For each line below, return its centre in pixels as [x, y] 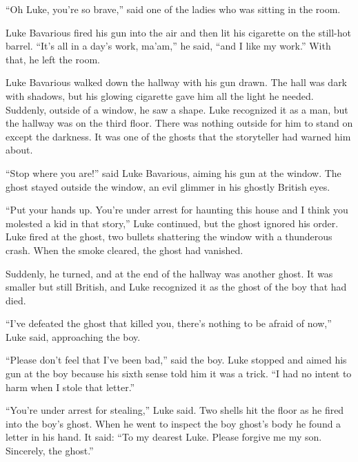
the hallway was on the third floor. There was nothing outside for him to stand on [179, 123]
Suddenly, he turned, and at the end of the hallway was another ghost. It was [169, 273]
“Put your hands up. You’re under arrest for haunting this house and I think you [177, 210]
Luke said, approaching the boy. [73, 336]
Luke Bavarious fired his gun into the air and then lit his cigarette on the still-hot [178, 32]
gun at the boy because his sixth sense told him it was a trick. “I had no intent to [179, 374]
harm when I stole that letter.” [70, 387]
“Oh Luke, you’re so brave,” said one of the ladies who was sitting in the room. [173, 9]
